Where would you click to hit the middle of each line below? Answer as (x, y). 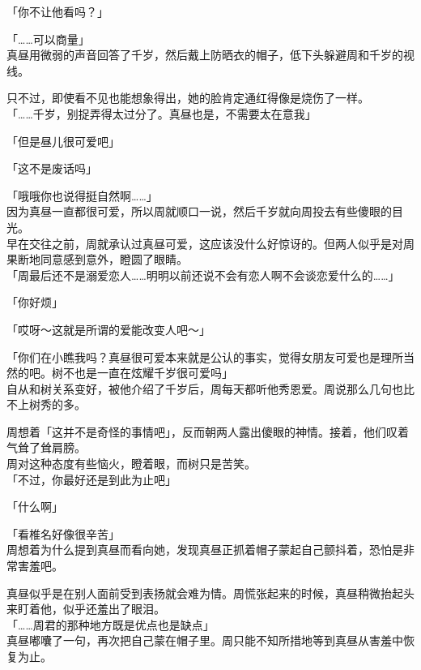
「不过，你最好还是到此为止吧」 (91, 479)
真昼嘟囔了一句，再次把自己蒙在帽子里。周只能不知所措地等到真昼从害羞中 (205, 640)
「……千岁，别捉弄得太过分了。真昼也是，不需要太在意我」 (162, 113)
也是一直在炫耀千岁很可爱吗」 (153, 373)
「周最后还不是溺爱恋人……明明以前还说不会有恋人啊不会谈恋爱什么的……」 (203, 275)
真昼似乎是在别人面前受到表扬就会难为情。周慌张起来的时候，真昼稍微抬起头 (210, 593)
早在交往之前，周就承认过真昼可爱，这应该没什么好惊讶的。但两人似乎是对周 (210, 243)
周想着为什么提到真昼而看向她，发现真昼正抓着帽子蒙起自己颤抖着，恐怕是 (205, 550)
